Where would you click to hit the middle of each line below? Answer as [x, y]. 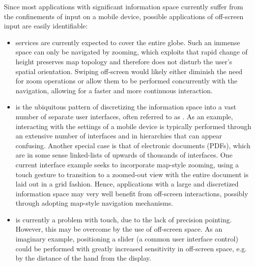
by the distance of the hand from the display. [83, 258]
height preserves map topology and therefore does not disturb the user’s [124, 61]
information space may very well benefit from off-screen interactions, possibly [132, 193]
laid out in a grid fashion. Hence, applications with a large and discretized [127, 184]
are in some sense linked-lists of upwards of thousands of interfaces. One [124, 155]
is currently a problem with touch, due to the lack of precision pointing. [124, 219]
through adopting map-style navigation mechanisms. [94, 203]
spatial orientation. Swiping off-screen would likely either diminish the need [129, 71]
